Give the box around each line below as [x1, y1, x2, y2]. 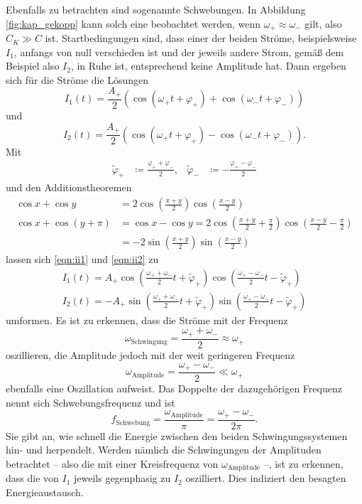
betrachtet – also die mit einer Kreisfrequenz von [6, 456, 219, 471]
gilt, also [305, 16, 342, 31]
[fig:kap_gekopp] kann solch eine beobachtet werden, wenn [6, 16, 261, 31]
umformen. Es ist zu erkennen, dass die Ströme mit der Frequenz [6, 312, 288, 327]
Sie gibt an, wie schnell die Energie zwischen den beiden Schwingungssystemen [6, 428, 348, 443]
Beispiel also [6, 58, 60, 73]
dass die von [6, 471, 59, 486]
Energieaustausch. [6, 484, 84, 499]
